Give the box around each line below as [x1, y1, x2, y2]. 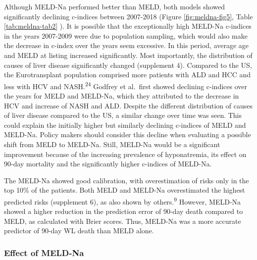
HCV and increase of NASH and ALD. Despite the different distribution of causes [4, 100, 253, 110]
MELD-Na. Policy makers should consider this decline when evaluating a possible [4, 129, 251, 140]
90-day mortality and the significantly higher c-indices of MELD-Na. [4, 158, 212, 169]
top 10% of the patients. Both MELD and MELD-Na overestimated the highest [4, 185, 245, 195]
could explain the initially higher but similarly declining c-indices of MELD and [4, 119, 246, 130]
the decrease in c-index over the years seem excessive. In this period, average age [4, 40, 249, 51]
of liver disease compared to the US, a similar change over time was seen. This [4, 110, 242, 120]
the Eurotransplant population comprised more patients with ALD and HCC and [4, 69, 251, 80]
